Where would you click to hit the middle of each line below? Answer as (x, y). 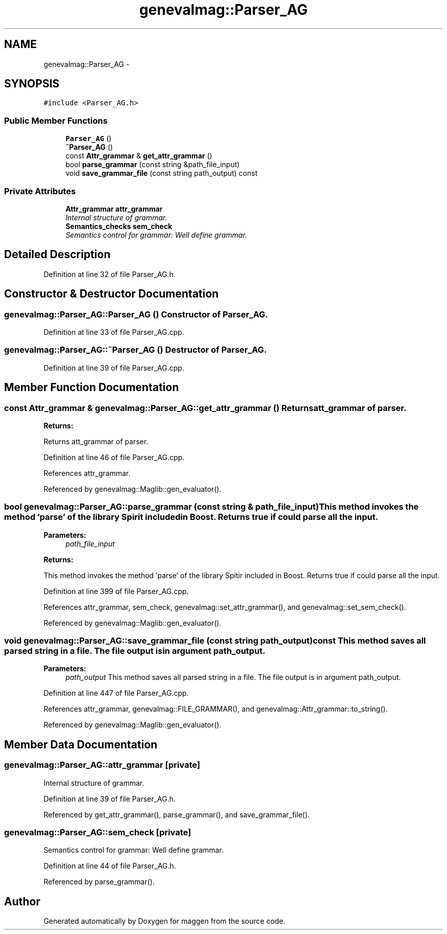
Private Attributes (40, 191)
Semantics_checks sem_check (119, 226)
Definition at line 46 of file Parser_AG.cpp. (114, 457)
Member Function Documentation (92, 388)
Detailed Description (57, 255)
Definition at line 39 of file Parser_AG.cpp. (114, 368)
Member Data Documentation (81, 744)
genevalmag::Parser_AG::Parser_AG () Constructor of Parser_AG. (136, 314)
